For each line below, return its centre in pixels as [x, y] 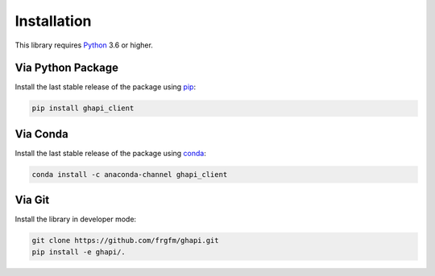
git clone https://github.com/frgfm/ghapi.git [125, 241]
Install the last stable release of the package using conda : [111, 153]
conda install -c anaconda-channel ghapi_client [130, 174]
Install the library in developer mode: [76, 219]
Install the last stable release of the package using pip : [106, 87]
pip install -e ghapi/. [79, 252]
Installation [53, 21]
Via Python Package [66, 68]
